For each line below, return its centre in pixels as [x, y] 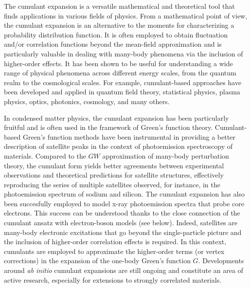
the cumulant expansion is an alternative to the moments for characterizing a [119, 25]
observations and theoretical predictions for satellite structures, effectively [114, 175]
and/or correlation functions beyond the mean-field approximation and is [113, 44]
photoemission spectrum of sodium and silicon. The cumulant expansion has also [124, 194]
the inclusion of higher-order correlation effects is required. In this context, [115, 242]
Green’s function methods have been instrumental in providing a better [129, 136]
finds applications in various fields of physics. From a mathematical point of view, [126, 15]
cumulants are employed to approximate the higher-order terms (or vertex [114, 251]
